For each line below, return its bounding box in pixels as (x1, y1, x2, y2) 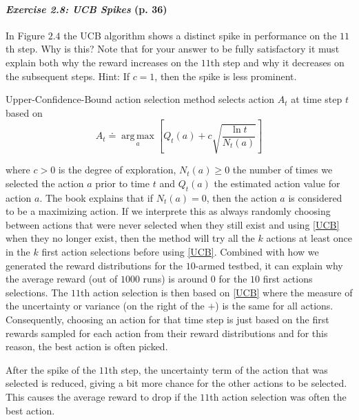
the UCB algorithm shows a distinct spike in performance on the (63, 28, 337, 42)
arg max (121, 131, 154, 142)
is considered (288, 190, 342, 204)
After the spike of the (6, 362, 96, 376)
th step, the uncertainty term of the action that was (108, 362, 328, 376)
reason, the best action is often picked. (6, 339, 168, 354)
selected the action (6, 175, 84, 190)
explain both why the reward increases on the (6, 55, 198, 69)
